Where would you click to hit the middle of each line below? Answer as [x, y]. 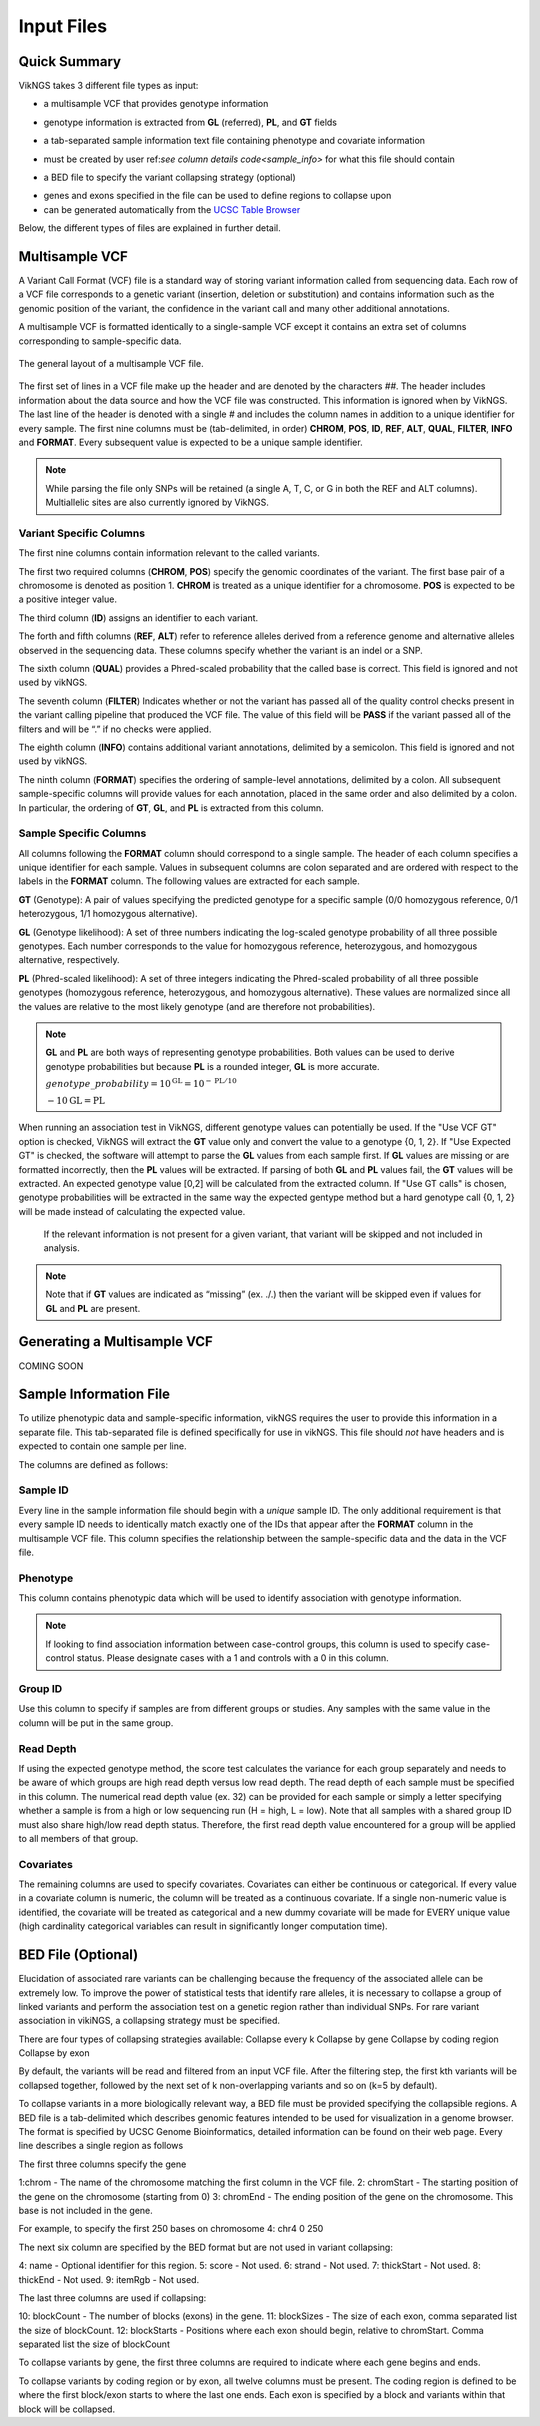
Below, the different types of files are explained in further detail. [149, 228]
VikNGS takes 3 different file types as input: [108, 86]
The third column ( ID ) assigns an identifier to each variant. [138, 617]
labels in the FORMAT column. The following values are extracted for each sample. [189, 881]
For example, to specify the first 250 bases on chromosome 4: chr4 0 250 [171, 2229]
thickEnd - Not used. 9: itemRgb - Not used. [109, 2279]
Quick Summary [70, 61]
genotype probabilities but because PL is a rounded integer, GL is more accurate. [212, 1066]
